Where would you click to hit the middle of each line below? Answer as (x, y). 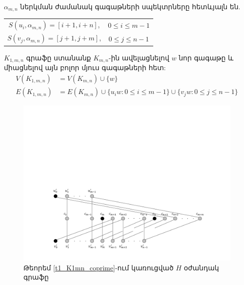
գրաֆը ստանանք (59, 57)
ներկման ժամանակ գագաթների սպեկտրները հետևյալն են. (130, 6)
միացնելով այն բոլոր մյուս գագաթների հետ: (85, 67)
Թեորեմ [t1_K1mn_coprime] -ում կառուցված (99, 267)
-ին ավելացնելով (139, 57)
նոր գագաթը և (206, 57)
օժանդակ (201, 267)
